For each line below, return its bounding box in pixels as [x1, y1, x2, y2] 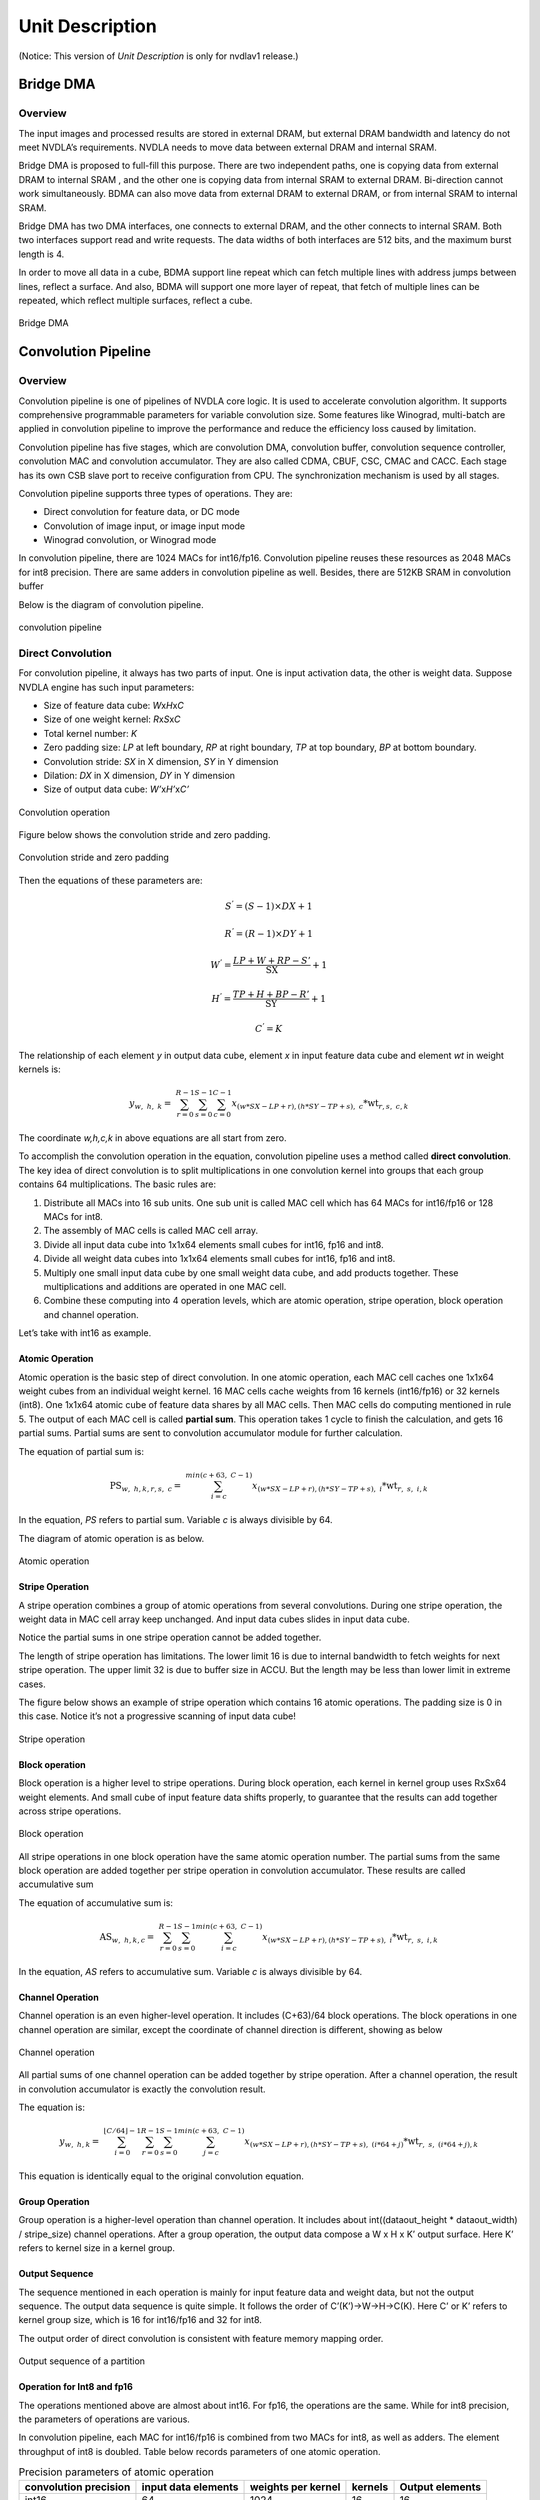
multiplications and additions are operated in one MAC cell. [43, 1281, 287, 1292]
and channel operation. [43, 1308, 139, 1320]
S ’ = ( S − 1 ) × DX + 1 [225, 899, 313, 912]
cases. [18, 1678, 46, 1690]
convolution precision [24, 2480, 131, 2494]
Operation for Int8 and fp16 [18, 2381, 134, 2393]
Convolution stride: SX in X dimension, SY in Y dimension [43, 755, 279, 767]
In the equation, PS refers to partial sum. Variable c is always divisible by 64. [18, 1514, 334, 1526]
